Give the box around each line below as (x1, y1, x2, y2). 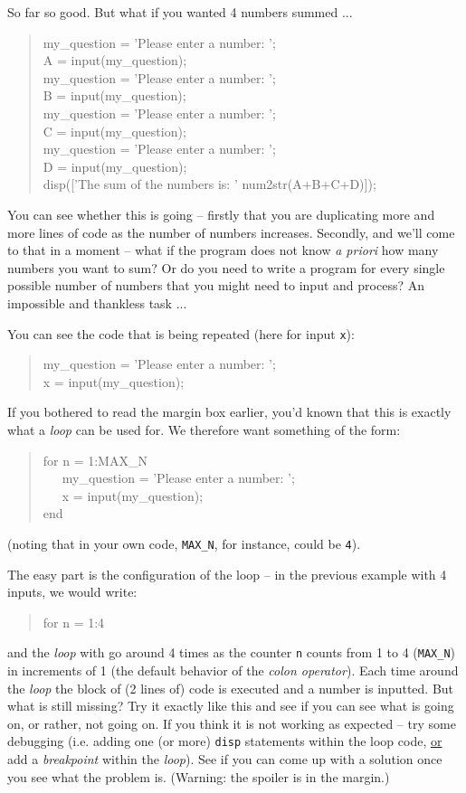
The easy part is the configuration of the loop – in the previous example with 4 (7, 564, 447, 583)
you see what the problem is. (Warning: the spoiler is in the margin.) (7, 767, 390, 786)
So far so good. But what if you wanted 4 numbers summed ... (7, 3, 353, 21)
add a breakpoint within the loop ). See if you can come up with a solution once (7, 750, 442, 769)
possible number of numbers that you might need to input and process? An (7, 276, 424, 295)
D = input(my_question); (43, 156, 187, 175)
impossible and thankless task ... (7, 293, 187, 312)
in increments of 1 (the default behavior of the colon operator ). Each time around (7, 661, 459, 679)
